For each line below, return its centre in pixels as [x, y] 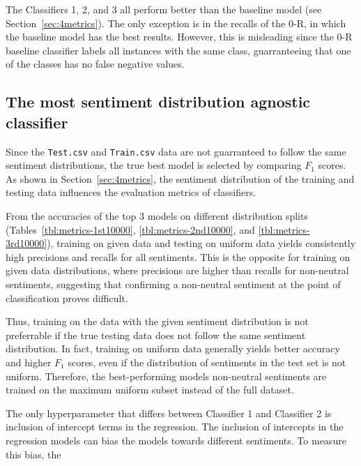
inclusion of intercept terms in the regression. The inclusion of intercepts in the [175, 427]
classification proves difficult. [67, 298]
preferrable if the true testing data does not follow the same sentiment [156, 335]
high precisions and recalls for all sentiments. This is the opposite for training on [178, 256]
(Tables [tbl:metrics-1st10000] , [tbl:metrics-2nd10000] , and [130, 229]
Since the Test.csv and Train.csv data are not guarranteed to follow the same [176, 151]
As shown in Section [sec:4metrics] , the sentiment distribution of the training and [180, 178]
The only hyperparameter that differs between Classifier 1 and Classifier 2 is [169, 413]
